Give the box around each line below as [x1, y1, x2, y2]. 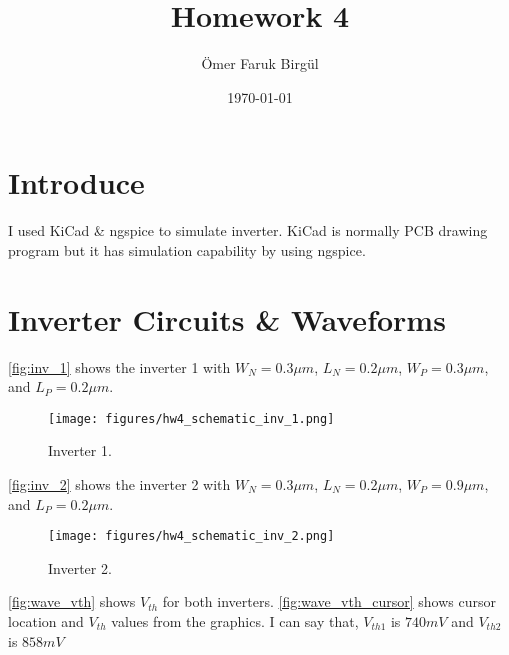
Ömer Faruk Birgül [201, 53, 319, 74]
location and [8, 611, 84, 632]
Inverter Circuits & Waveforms [8, 298, 446, 339]
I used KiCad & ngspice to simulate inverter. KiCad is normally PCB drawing [8, 220, 488, 241]
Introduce [8, 162, 145, 203]
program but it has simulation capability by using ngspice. [8, 239, 366, 260]
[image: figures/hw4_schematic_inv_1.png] [48, 411, 335, 426]
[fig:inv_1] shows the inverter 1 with [8, 356, 231, 377]
